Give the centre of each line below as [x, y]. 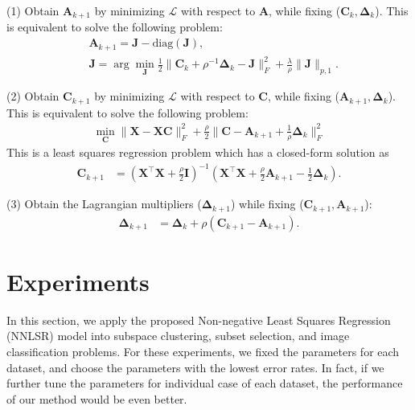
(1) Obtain [33, 10]
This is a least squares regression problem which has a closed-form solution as [198, 152]
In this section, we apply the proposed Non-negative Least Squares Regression [199, 320]
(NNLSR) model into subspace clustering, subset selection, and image [178, 336]
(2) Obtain [33, 96]
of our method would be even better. [97, 398]
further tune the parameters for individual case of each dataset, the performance [205, 383]
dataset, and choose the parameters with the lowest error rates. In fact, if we [195, 367]
